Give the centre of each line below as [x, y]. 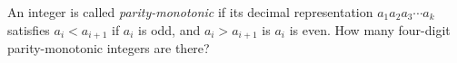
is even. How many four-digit [370, 29]
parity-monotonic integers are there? [109, 48]
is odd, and [169, 29]
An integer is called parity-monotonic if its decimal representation [190, 12]
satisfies [29, 29]
